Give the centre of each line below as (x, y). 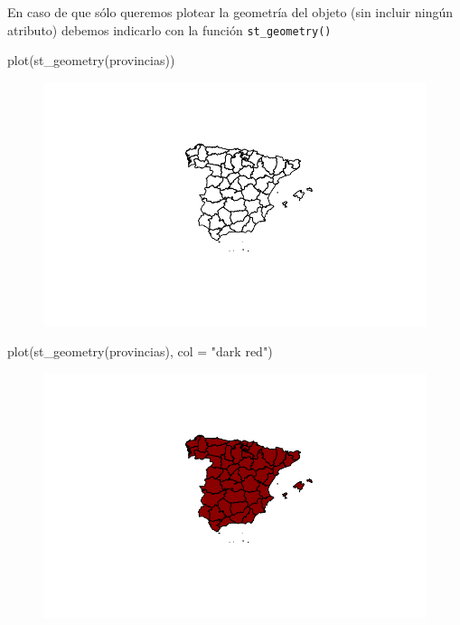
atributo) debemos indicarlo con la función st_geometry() (169, 29)
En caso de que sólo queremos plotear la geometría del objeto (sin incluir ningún (230, 12)
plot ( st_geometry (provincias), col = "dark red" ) (140, 351)
